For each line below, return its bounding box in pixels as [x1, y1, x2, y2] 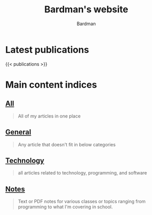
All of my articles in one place [17, 113, 81, 119]
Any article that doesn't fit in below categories [17, 141, 116, 147]
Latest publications [5, 44, 89, 55]
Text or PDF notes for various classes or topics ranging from [17, 199, 146, 205]
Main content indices [5, 79, 98, 90]
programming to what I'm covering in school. [17, 204, 113, 210]
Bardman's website [44, 4, 128, 15]
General [5, 128, 32, 136]
